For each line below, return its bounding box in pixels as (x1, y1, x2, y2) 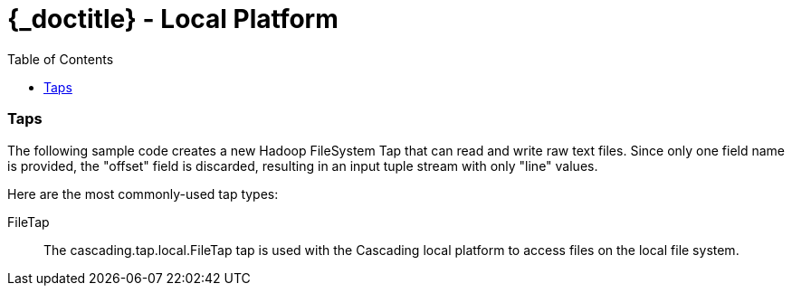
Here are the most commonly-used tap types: (7, 185, 279, 202)
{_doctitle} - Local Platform (7, 4, 339, 34)
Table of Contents (7, 51, 114, 67)
